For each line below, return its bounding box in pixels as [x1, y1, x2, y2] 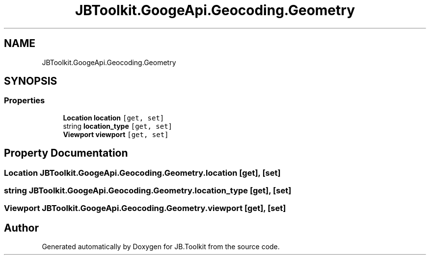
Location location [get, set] [63, 113, 164, 122]
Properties [4, 95, 45, 106]
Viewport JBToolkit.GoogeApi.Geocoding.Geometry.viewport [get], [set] [4, 203, 286, 213]
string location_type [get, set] [63, 121, 172, 130]
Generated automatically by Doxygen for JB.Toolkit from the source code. [42, 242, 280, 251]
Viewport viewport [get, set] [63, 130, 169, 139]
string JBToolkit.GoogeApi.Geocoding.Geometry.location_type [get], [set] [4, 186, 292, 196]
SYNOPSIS [4, 75, 57, 88]
